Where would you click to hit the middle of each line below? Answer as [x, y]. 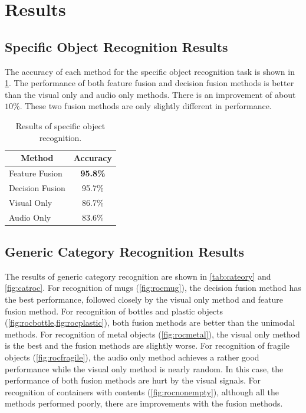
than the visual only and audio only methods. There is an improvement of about [150, 94]
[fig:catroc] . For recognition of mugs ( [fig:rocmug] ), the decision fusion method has [153, 288]
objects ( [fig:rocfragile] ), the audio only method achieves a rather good [132, 357]
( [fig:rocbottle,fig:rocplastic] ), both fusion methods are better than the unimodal [150, 322]
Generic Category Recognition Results [125, 251]
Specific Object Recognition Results [116, 46]
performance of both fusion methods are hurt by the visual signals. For [133, 380]
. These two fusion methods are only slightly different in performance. [146, 106]
